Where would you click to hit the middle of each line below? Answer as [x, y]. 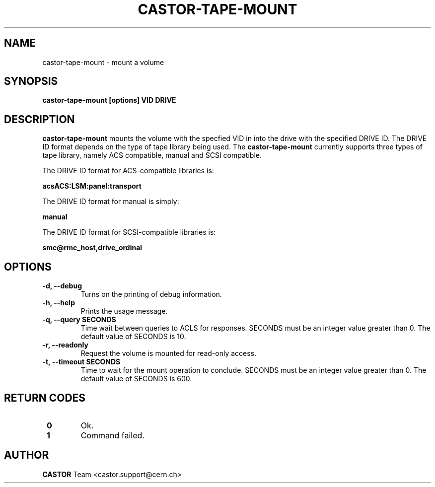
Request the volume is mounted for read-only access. [169, 353]
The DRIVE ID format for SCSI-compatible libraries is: [129, 232]
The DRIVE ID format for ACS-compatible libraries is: [128, 171]
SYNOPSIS [31, 81]
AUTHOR [27, 455]
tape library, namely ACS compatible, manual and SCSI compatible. [152, 155]
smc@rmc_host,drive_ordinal [92, 248]
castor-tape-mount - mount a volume [103, 62]
